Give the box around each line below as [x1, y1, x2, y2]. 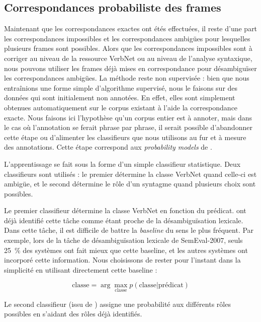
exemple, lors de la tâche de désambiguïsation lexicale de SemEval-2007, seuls [4, 235, 243, 245]
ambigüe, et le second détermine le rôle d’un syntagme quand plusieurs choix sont [4, 178, 256, 189]
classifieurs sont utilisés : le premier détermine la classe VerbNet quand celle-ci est [4, 168, 257, 179]
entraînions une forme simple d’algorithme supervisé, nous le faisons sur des [4, 82, 238, 93]
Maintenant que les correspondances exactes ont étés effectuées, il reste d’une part [4, 23, 257, 34]
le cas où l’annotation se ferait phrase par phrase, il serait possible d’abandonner [4, 122, 252, 133]
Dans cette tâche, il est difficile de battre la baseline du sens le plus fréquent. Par [4, 225, 254, 235]
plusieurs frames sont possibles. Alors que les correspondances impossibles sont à [4, 43, 252, 53]
